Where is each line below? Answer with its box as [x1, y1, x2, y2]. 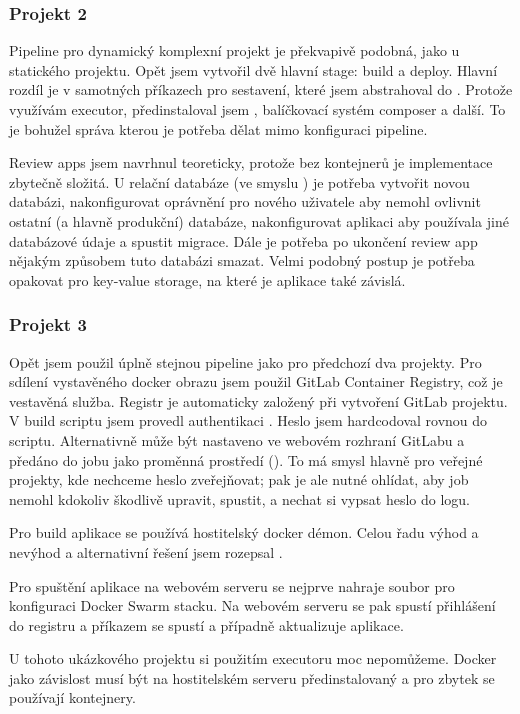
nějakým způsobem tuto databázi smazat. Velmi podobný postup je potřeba [9, 250, 475, 271]
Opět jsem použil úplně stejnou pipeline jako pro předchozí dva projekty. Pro [9, 351, 482, 372]
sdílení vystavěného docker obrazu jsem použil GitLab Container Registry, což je [9, 371, 503, 392]
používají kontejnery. [9, 687, 136, 708]
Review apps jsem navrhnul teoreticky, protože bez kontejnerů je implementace [9, 152, 493, 173]
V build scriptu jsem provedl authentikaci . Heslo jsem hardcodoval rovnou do [9, 410, 488, 431]
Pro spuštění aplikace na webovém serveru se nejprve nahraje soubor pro [9, 575, 455, 596]
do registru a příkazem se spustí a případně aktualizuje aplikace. [9, 614, 404, 635]
